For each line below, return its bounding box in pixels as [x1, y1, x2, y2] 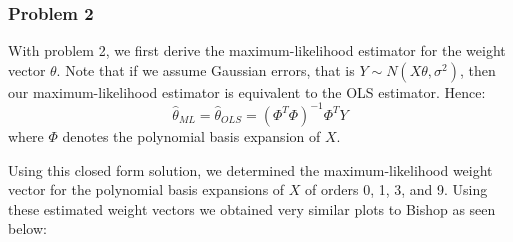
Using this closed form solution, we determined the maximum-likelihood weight [8, 159, 493, 180]
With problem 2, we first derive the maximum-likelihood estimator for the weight [8, 40, 506, 61]
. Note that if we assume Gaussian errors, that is [56, 59, 355, 80]
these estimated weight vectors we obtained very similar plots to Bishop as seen [8, 198, 496, 219]
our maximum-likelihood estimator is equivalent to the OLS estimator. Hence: [8, 81, 486, 102]
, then [459, 59, 496, 80]
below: [8, 218, 47, 239]
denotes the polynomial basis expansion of [62, 125, 321, 146]
